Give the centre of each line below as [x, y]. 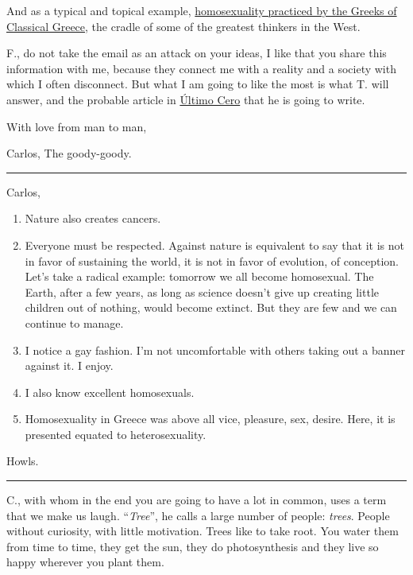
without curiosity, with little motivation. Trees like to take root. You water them [203, 531]
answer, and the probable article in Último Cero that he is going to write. [186, 99]
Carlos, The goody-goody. [69, 153]
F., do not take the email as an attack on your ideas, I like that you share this [197, 53]
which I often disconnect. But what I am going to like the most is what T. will [198, 84]
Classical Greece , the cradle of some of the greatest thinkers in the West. [183, 26]
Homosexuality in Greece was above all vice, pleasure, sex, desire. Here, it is [210, 419]
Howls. [23, 461]
